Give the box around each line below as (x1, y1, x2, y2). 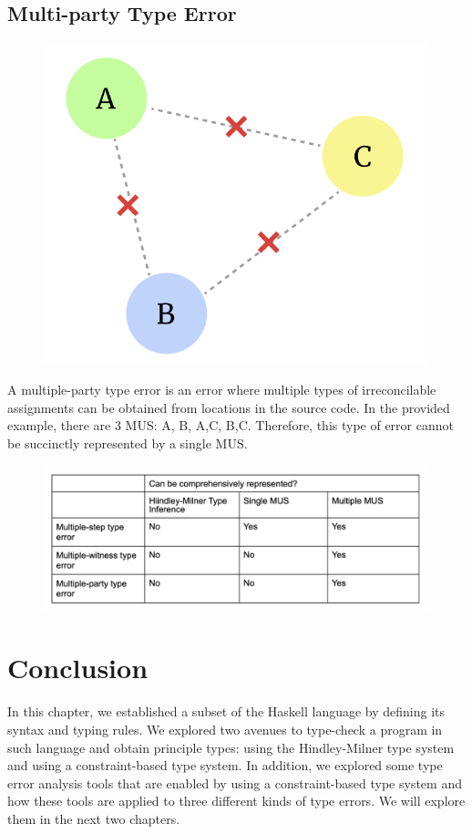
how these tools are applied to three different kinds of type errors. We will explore (7, 791, 466, 810)
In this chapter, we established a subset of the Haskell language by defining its (7, 702, 446, 721)
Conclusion (7, 649, 149, 686)
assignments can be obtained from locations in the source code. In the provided (7, 397, 450, 417)
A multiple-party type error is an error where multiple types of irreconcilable (7, 380, 436, 399)
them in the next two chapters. (7, 808, 180, 828)
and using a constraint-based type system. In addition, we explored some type (7, 756, 443, 775)
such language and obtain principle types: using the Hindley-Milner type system (7, 737, 455, 757)
